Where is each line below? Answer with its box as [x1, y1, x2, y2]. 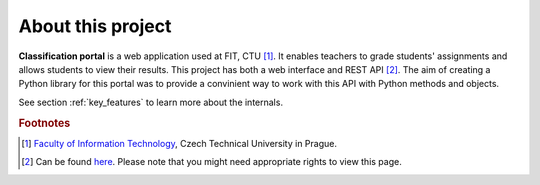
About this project [18, 15, 172, 37]
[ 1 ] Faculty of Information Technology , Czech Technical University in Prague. [21, 137, 337, 149]
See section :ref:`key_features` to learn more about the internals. [18, 96, 284, 108]
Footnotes [18, 116, 71, 130]
